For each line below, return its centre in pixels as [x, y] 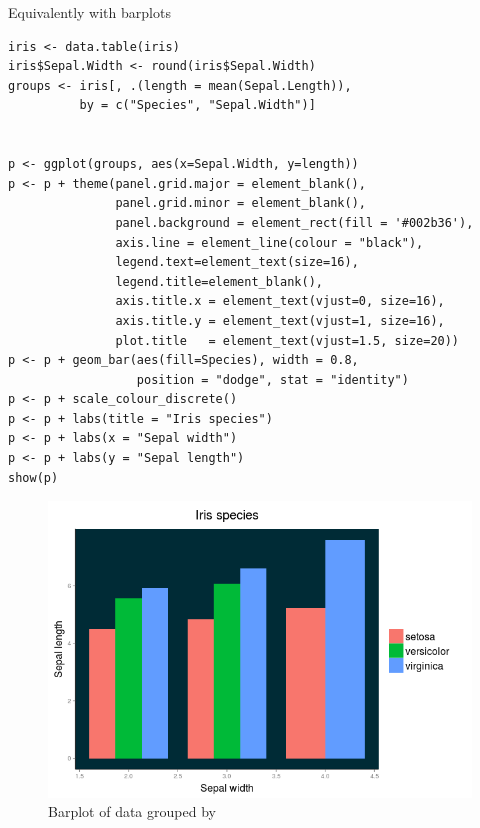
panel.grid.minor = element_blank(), [240, 203]
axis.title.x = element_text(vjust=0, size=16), [280, 301]
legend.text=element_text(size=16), [237, 262]
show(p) [33, 477]
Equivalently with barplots [89, 12]
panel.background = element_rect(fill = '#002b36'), [294, 222]
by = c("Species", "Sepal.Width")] [197, 105]
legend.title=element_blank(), [219, 281]
